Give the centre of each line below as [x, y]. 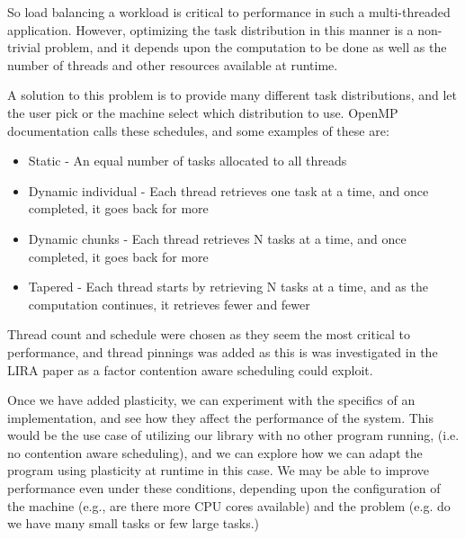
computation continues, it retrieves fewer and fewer [169, 304]
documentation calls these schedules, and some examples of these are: [198, 130]
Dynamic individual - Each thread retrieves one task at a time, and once [228, 190]
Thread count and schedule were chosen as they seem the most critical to [209, 334]
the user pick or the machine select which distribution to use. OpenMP [203, 112]
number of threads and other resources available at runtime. [173, 64]
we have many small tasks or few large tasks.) [134, 523]
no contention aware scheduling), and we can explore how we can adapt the [215, 452]
